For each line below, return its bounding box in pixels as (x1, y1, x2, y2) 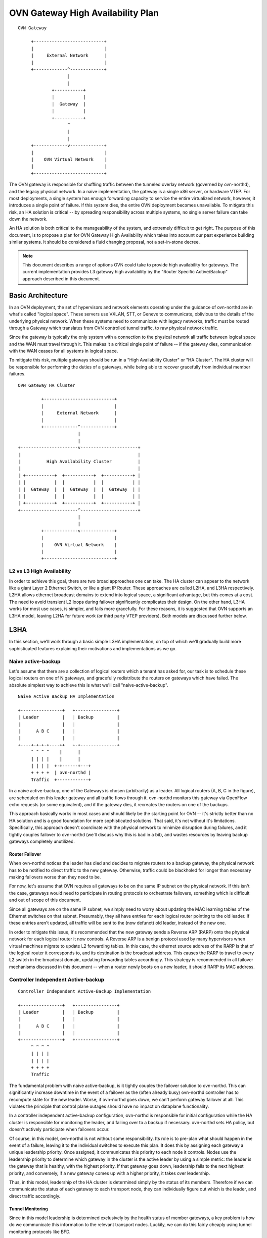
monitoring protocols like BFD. (9, 1229, 71, 1235)
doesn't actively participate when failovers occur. (9, 1127, 110, 1133)
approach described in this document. (22, 275, 100, 282)
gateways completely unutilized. (9, 838, 75, 844)
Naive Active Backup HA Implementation (18, 694, 115, 699)
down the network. (9, 216, 48, 222)
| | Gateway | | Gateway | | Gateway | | (18, 486, 141, 492)
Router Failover (9, 851, 42, 857)
